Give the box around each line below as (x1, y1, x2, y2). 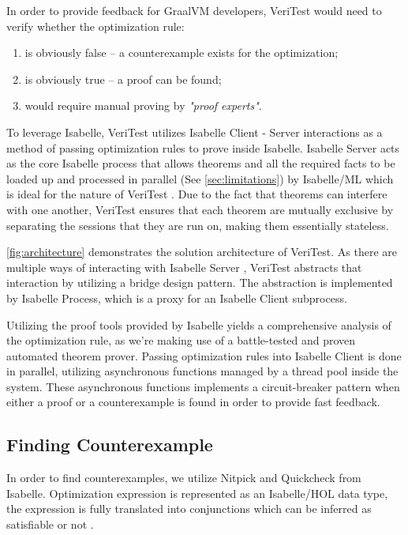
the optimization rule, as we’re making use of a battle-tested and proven (6, 332, 356, 349)
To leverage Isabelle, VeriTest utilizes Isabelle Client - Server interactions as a (6, 123, 383, 140)
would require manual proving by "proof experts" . (24, 97, 262, 114)
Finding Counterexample (6, 432, 213, 457)
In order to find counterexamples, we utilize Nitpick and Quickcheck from (6, 469, 361, 486)
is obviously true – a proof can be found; (24, 70, 222, 87)
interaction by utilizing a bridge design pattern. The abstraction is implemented (6, 274, 393, 291)
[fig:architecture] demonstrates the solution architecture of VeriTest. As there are (6, 243, 397, 260)
